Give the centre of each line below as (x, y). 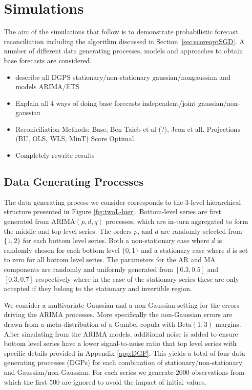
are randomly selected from (201, 231)
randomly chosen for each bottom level (62, 250)
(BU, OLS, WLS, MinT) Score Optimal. (76, 138)
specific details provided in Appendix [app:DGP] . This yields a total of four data (125, 353)
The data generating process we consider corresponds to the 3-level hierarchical (123, 202)
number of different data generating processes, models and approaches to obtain (124, 51)
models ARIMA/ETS (47, 86)
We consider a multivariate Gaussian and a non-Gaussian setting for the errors (122, 305)
